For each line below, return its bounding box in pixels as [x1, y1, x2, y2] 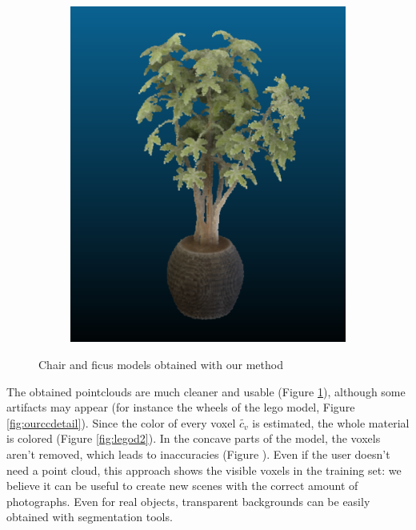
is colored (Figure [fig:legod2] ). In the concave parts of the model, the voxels [6, 430, 381, 447]
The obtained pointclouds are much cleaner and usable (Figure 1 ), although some [6, 383, 406, 400]
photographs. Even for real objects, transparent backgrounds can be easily [6, 492, 370, 509]
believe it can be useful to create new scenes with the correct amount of [6, 477, 358, 494]
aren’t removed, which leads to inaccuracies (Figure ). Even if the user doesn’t [6, 445, 390, 462]
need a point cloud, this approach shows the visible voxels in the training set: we [6, 461, 402, 478]
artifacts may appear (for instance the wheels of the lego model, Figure [6, 399, 355, 416]
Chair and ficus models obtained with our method [38, 355, 283, 372]
